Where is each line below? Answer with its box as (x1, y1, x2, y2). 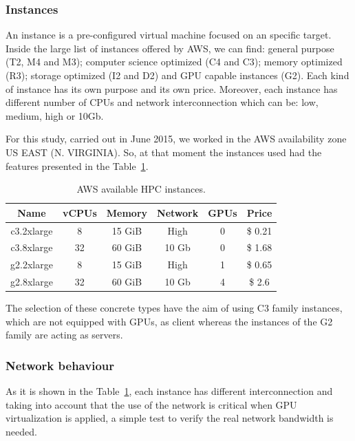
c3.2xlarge (10, 223, 53, 237)
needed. (6, 424, 37, 438)
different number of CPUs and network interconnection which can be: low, (6, 95, 319, 109)
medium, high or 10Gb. (6, 108, 104, 122)
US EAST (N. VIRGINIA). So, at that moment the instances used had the (6, 144, 322, 159)
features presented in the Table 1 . (6, 158, 149, 173)
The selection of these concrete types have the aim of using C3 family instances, (6, 301, 343, 315)
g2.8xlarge (10, 275, 53, 289)
